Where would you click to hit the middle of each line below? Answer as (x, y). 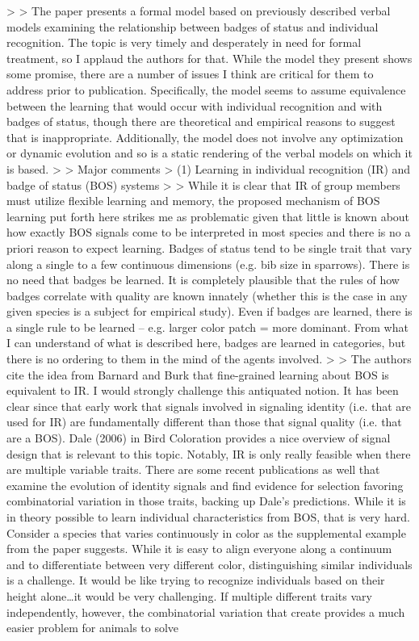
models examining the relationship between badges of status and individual (193, 26)
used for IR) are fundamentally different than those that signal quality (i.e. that (204, 422)
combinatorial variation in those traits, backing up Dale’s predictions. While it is (206, 501)
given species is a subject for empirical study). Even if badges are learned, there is (209, 311)
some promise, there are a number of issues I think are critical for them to (190, 74)
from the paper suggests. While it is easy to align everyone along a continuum (199, 549)
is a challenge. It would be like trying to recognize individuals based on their (196, 580)
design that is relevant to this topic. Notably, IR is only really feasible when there (209, 453)
